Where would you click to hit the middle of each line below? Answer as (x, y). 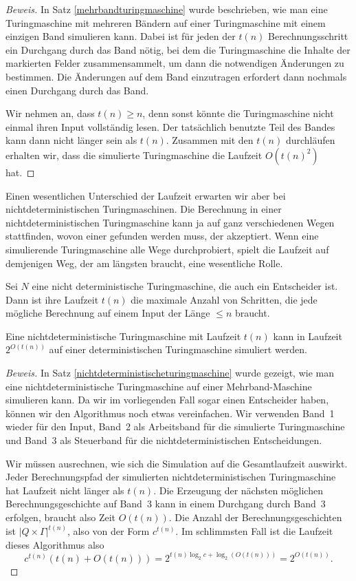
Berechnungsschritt (308, 36)
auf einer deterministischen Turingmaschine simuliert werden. (178, 349)
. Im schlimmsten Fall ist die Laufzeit (254, 531)
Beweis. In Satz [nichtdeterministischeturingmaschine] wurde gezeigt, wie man (170, 373)
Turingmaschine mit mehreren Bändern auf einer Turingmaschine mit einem (166, 22)
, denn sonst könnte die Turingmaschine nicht (238, 113)
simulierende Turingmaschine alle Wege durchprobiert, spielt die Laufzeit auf (167, 249)
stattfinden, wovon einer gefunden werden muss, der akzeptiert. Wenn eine (162, 236)
